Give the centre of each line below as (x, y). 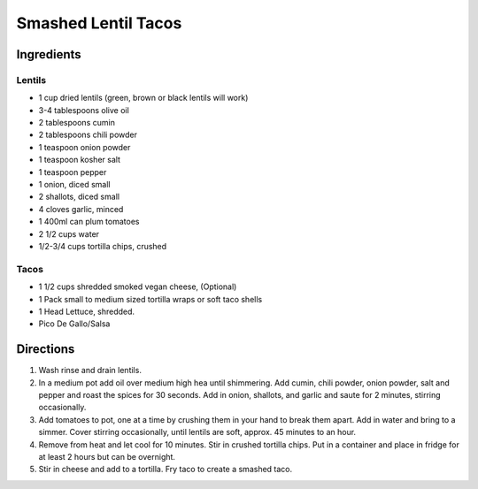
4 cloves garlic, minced (81, 209)
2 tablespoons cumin (77, 123)
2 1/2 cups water (69, 233)
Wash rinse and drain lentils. (90, 371)
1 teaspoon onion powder (85, 147)
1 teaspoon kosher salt (80, 160)
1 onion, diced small (74, 185)
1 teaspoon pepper (73, 172)
